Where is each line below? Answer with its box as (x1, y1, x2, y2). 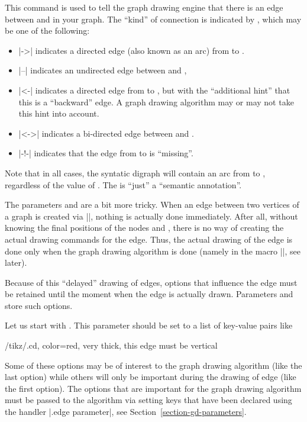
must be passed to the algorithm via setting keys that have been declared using (5, 394, 292, 406)
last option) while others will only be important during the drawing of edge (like (5, 371, 296, 383)
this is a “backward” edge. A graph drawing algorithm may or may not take (18, 95, 294, 108)
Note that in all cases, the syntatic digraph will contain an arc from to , (5, 166, 266, 179)
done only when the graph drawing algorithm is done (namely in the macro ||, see (5, 244, 301, 257)
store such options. (5, 299, 73, 311)
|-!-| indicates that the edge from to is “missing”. (18, 147, 193, 159)
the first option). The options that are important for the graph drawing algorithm (5, 382, 302, 394)
